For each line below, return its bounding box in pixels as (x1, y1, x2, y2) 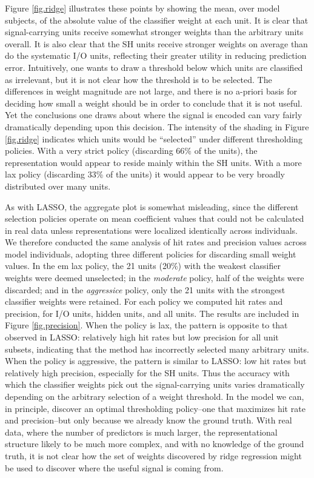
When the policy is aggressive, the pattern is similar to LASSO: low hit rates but (5, 354, 307, 367)
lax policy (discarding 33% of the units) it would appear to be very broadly (5, 168, 285, 181)
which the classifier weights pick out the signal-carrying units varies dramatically (5, 378, 305, 391)
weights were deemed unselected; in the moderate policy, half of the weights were (5, 271, 304, 284)
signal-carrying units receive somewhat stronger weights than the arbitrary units (5, 25, 304, 38)
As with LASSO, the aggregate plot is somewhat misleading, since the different (5, 200, 299, 213)
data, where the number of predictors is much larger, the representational (5, 425, 278, 438)
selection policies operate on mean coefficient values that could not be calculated (5, 212, 304, 225)
